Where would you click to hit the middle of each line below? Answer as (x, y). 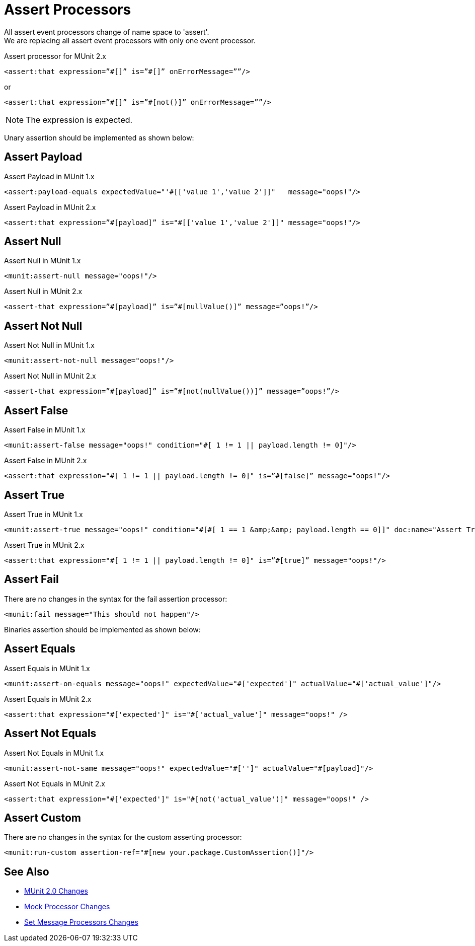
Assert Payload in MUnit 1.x (49, 176)
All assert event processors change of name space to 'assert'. (107, 32)
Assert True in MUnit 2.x (44, 545)
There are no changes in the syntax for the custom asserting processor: (123, 837)
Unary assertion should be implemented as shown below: (99, 137)
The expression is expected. (79, 120)
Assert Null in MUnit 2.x (43, 292)
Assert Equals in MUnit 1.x (47, 668)
